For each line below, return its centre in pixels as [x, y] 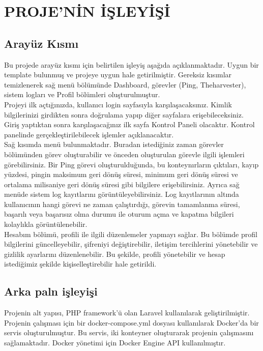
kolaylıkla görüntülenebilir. [46, 224]
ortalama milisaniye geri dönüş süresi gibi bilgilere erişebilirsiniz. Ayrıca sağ [122, 184]
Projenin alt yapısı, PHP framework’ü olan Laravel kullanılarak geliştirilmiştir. [127, 313]
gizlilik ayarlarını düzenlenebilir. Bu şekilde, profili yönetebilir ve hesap [115, 254]
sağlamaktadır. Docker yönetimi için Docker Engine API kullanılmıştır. [115, 343]
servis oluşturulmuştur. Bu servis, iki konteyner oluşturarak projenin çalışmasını [129, 332]
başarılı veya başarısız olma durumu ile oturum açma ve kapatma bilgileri [119, 214]
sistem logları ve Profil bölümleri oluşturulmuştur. [82, 94]
